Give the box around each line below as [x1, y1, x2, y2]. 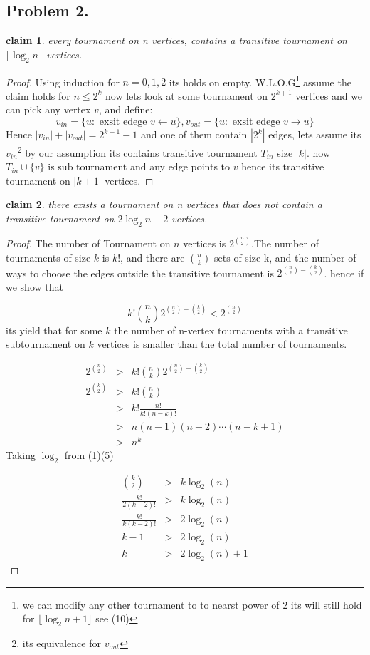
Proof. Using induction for [6, 74, 120, 89]
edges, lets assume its [268, 127, 361, 142]
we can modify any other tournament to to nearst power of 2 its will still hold [22, 597, 362, 612]
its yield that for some [6, 322, 102, 337]
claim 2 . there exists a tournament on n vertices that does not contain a [6, 197, 322, 212]
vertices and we [295, 88, 363, 103]
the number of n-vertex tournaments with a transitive [114, 322, 348, 337]
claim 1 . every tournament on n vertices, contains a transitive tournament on [6, 33, 347, 48]
